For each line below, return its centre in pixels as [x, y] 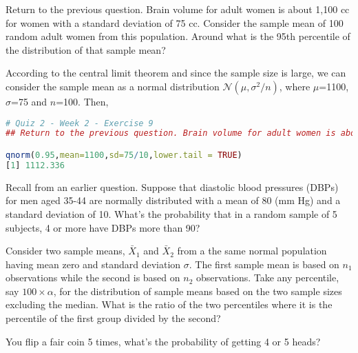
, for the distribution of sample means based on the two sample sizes [198, 291]
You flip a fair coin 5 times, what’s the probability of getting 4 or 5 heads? [163, 341]
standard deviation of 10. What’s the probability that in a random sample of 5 [171, 213]
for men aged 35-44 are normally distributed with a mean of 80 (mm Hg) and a [173, 200]
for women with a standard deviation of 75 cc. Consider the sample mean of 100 [175, 22]
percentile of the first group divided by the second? [113, 318]
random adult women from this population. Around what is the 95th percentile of [178, 36]
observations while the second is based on [93, 278]
